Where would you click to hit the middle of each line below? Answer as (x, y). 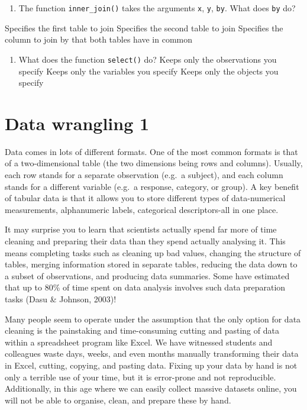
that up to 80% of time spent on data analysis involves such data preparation (145, 287)
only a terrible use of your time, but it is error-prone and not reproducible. (140, 377)
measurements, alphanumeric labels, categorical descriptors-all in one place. (142, 209)
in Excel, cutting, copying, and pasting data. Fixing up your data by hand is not (151, 365)
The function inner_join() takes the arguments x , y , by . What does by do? (157, 8)
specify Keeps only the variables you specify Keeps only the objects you (148, 71)
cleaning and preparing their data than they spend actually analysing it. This (145, 240)
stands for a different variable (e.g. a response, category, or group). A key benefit (152, 186)
